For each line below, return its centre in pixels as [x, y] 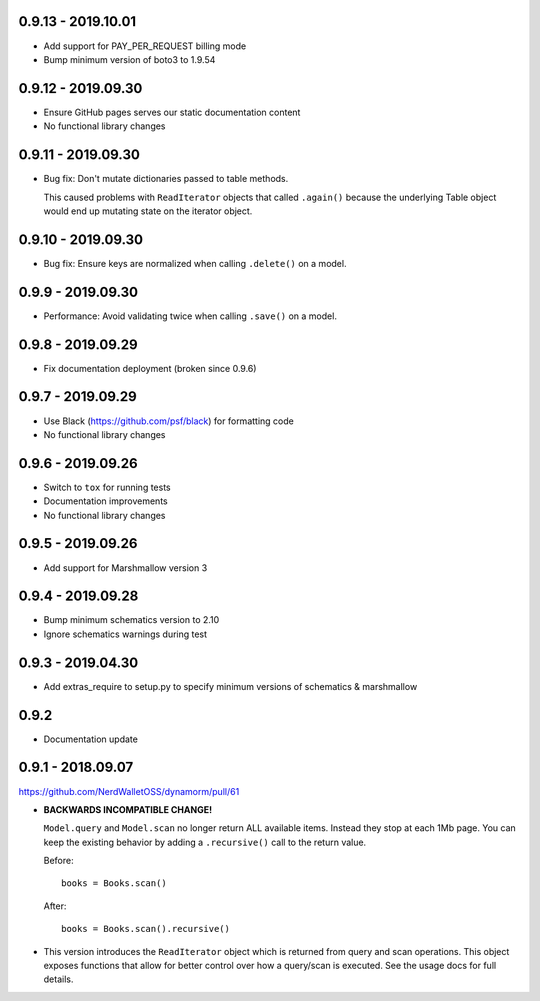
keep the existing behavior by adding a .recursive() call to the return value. [205, 842]
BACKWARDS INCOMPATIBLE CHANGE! [128, 809]
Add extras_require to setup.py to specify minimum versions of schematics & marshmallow [230, 686]
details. [58, 979]
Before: [58, 861]
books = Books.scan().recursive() [145, 929]
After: [55, 906]
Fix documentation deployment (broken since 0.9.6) [150, 368]
